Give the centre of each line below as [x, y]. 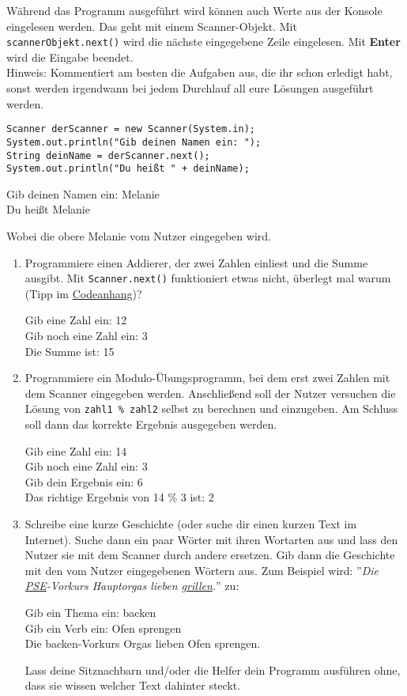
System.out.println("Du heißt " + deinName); [128, 169]
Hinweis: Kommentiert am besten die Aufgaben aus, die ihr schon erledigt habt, [200, 72]
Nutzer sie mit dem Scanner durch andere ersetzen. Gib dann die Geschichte [210, 555]
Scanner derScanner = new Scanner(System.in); [131, 129]
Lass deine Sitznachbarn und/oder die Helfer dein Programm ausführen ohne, [213, 670]
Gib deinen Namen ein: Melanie [83, 193]
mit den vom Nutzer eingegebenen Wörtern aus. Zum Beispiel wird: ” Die [202, 570]
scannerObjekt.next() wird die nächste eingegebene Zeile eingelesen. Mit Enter [203, 42]
